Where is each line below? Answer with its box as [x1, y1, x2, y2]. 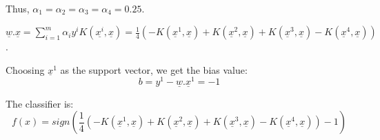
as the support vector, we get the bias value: [60, 62, 248, 77]
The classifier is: [6, 96, 74, 110]
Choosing [6, 62, 45, 77]
